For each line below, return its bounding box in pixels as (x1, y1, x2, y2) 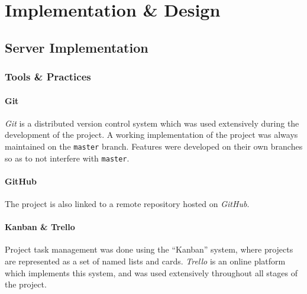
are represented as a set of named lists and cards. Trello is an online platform (5, 255, 286, 267)
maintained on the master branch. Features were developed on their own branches (5, 140, 303, 152)
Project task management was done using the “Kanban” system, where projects (5, 243, 293, 256)
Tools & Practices (5, 69, 91, 84)
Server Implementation (5, 38, 148, 56)
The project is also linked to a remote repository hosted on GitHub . (5, 198, 250, 210)
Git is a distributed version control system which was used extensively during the (5, 117, 299, 129)
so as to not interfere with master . (5, 151, 130, 164)
